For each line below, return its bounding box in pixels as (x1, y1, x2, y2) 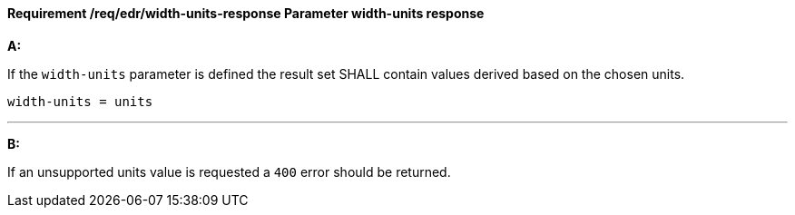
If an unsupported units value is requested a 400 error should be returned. (7, 163, 451, 180)
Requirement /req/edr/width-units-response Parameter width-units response (7, 5, 485, 21)
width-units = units (7, 93, 153, 109)
